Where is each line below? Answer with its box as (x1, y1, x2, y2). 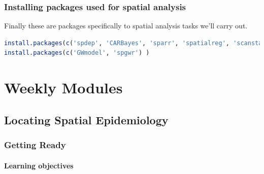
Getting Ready (4, 138, 66, 151)
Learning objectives (4, 160, 74, 170)
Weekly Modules (4, 77, 123, 98)
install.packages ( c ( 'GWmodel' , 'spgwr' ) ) (4, 49, 150, 57)
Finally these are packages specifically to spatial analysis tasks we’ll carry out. (4, 20, 248, 31)
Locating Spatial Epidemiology (4, 112, 169, 127)
